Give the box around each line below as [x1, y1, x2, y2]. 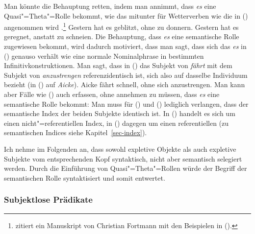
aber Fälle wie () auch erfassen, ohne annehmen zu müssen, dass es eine [4, 89, 220, 99]
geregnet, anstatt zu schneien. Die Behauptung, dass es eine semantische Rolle [4, 31, 239, 42]
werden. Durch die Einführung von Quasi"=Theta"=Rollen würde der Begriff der [4, 163, 247, 173]
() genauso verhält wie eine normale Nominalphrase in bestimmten [4, 50, 204, 61]
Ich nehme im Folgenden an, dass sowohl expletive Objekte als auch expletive [4, 143, 236, 154]
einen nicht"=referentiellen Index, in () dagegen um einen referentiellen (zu [4, 117, 229, 128]
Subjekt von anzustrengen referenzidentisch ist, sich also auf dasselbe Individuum [4, 70, 248, 80]
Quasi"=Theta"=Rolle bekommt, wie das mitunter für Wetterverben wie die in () [4, 10, 248, 21]
